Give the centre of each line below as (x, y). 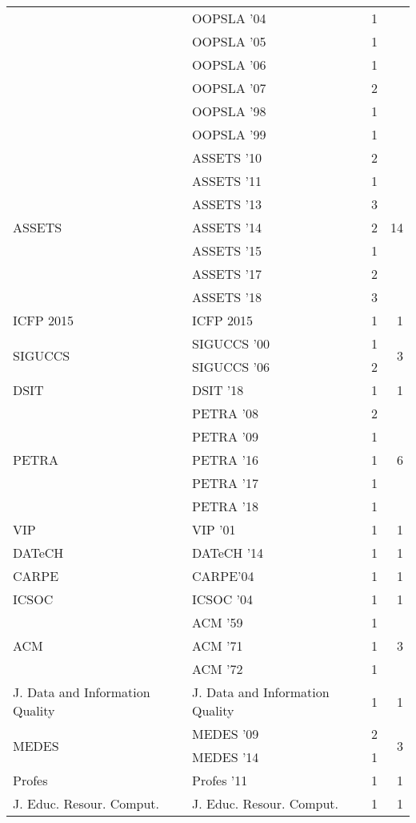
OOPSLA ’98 (229, 111)
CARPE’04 (223, 576)
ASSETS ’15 (226, 250)
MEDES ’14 (225, 757)
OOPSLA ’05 (229, 41)
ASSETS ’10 (226, 157)
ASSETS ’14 (226, 227)
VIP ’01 (214, 529)
